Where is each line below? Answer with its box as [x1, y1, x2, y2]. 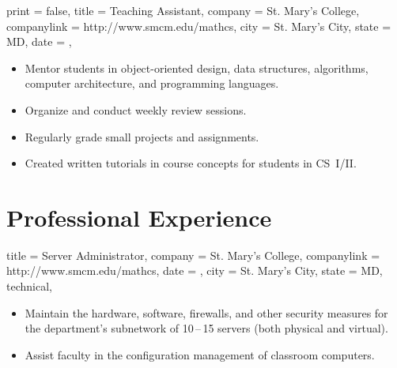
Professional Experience [6, 201, 272, 233]
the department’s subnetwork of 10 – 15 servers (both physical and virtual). [25, 320, 388, 336]
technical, [6, 278, 52, 295]
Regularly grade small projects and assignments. [25, 128, 259, 145]
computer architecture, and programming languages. [25, 75, 279, 92]
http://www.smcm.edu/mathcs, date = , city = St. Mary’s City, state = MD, [6, 262, 383, 279]
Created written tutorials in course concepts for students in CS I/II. [25, 155, 357, 171]
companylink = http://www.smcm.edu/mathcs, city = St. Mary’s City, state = [6, 17, 391, 34]
